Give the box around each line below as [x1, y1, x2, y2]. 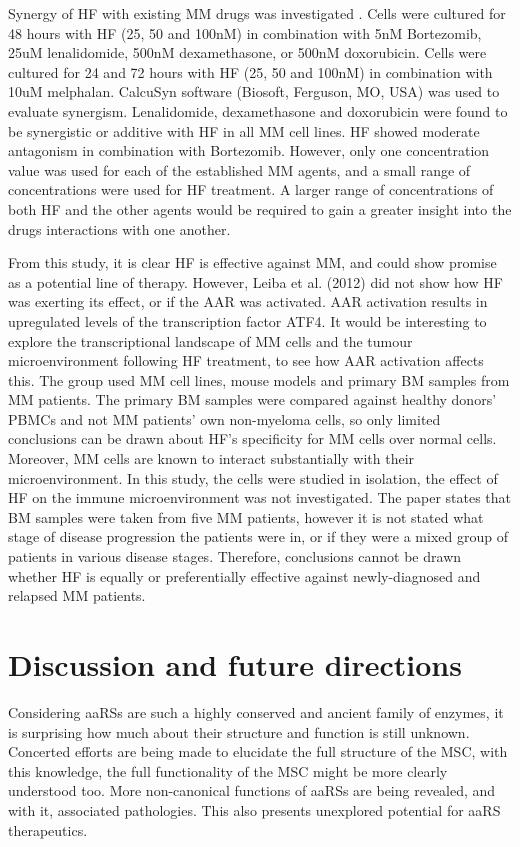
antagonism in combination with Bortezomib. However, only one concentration [8, 140, 490, 161]
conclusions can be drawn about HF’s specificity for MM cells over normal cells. [8, 428, 497, 449]
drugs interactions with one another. [8, 218, 231, 239]
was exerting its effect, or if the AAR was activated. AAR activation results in [8, 291, 488, 312]
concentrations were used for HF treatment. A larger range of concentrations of [8, 179, 494, 200]
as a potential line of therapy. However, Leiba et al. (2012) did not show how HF [8, 271, 503, 292]
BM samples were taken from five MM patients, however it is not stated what [8, 506, 484, 527]
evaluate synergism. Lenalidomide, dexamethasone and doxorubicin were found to [8, 100, 508, 121]
